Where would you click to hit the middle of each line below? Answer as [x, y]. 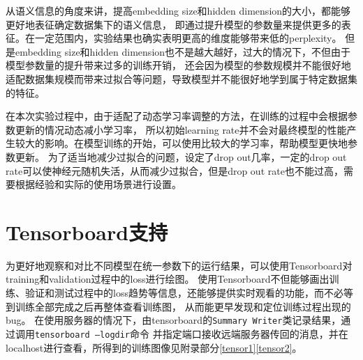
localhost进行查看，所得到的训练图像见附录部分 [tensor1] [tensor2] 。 [154, 347]
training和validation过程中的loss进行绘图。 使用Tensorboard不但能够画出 [168, 279]
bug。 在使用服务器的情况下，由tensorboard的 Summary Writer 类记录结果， [173, 320]
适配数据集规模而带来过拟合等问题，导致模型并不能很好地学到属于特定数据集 [181, 78]
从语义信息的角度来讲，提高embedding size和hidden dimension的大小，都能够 [178, 10]
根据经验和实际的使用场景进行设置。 [98, 184]
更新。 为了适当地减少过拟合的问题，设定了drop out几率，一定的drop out [181, 156]
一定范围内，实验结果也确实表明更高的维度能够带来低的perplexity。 [188, 38]
